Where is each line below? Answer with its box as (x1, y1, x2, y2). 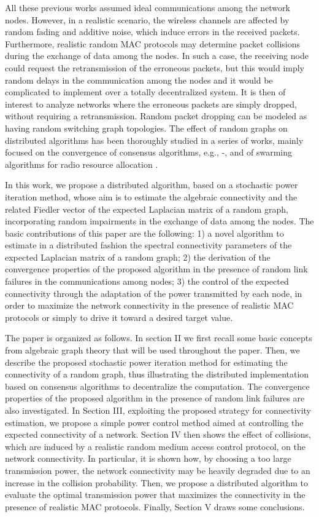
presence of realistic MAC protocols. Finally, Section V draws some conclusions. (5, 500, 305, 513)
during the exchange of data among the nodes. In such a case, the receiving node (5, 49, 309, 62)
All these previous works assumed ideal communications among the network (5, 1, 290, 14)
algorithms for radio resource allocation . (5, 157, 158, 170)
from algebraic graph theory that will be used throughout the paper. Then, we (5, 344, 300, 357)
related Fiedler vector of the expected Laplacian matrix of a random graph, (5, 202, 288, 215)
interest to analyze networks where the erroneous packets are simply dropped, (5, 97, 297, 110)
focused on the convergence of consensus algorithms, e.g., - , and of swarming (5, 146, 293, 159)
